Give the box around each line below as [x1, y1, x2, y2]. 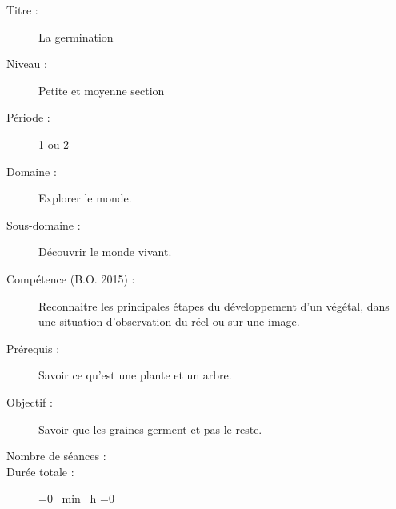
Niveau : [6, 55, 47, 72]
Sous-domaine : [6, 216, 81, 233]
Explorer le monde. [38, 190, 132, 206]
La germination [38, 28, 114, 45]
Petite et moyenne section [38, 82, 165, 98]
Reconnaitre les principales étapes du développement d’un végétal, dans [38, 297, 390, 314]
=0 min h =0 [38, 490, 114, 507]
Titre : [6, 2, 38, 18]
